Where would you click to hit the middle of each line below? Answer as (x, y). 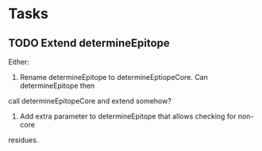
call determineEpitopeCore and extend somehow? (90, 101)
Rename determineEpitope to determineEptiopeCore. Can (114, 77)
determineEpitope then (57, 85)
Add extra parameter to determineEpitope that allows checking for (128, 116)
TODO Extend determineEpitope (89, 43)
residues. (23, 140)
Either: (19, 62)
